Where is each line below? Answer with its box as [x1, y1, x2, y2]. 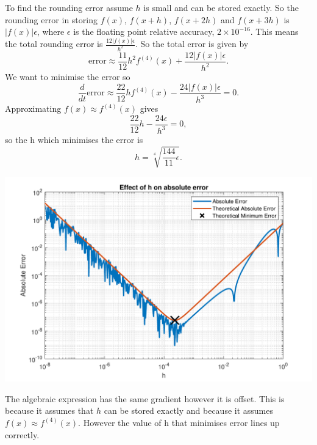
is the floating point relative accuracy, [73, 25, 215, 38]
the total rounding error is [5, 37, 103, 50]
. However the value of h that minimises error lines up [78, 416, 280, 428]
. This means [250, 25, 299, 38]
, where [37, 25, 65, 38]
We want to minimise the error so [5, 70, 130, 83]
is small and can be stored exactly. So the [143, 1, 299, 13]
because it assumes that [5, 404, 94, 417]
